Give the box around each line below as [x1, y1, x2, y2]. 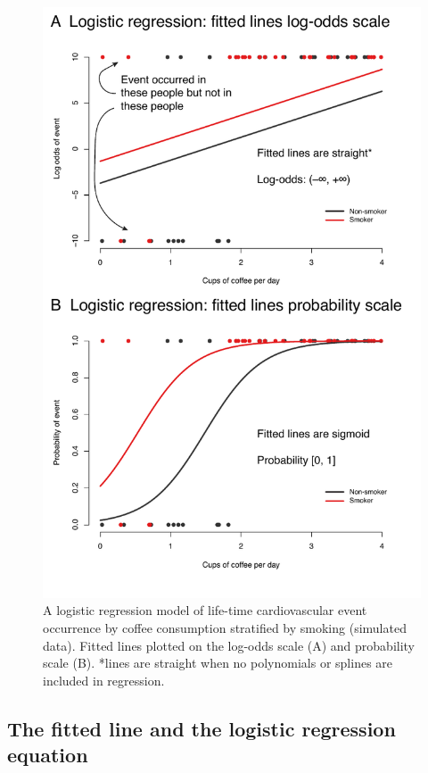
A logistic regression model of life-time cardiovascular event [43, 601, 367, 619]
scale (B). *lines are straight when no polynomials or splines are [43, 653, 393, 672]
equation [7, 741, 88, 769]
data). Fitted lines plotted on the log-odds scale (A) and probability [43, 636, 416, 654]
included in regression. [43, 670, 165, 689]
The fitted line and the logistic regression [7, 714, 396, 742]
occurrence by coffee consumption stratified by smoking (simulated [43, 619, 407, 637]
